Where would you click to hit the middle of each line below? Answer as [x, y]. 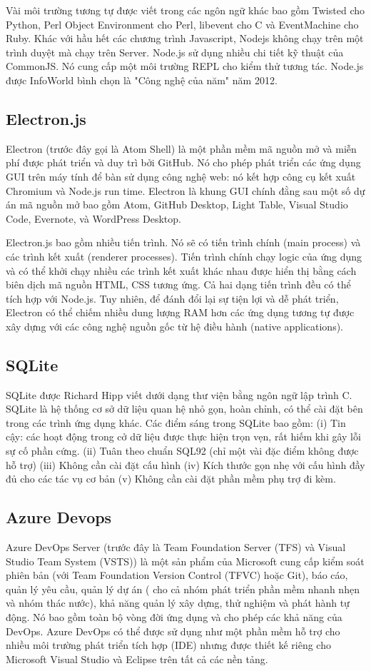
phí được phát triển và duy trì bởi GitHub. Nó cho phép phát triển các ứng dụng [183, 162]
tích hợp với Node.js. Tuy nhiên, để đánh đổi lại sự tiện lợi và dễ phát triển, [172, 298]
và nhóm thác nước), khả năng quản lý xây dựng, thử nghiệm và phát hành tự [178, 603]
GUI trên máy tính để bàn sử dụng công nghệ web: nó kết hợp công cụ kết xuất [181, 176]
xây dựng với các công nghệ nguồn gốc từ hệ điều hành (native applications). [175, 326]
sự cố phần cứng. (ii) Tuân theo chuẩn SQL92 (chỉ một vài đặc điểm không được [182, 451]
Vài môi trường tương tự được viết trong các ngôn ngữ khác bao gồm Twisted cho [185, 10]
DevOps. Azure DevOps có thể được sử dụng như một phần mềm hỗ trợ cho [173, 631]
